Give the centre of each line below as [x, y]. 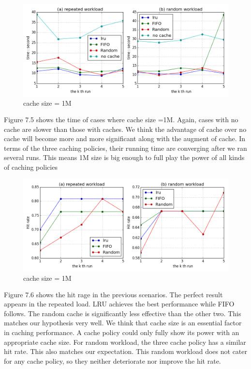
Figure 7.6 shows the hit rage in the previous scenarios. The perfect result [113, 294]
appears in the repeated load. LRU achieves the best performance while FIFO [119, 304]
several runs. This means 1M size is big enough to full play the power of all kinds [124, 157]
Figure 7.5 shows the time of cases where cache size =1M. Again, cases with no [121, 119]
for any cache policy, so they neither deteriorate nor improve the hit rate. [112, 361]
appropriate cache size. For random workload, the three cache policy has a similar [125, 342]
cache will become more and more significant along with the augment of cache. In [125, 138]
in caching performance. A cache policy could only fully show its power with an [122, 332]
